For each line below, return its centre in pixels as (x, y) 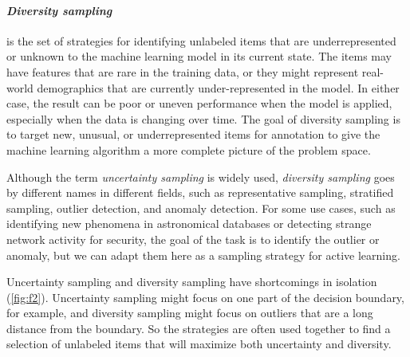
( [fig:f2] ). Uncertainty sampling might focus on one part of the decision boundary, (205, 297)
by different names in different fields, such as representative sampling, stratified (200, 192)
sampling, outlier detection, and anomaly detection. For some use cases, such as (201, 208)
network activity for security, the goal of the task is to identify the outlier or (193, 239)
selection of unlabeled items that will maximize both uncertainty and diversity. (199, 344)
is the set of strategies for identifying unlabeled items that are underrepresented (201, 40)
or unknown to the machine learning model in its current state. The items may (199, 56)
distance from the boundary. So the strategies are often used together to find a (199, 328)
